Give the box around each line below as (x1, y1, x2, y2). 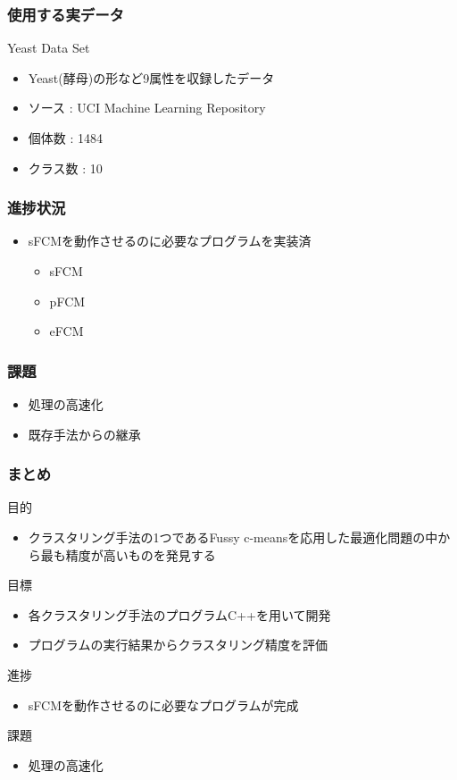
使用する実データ (7, 3, 124, 25)
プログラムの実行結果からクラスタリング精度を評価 (28, 635, 328, 654)
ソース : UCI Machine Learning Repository (28, 98, 266, 117)
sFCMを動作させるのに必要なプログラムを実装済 (28, 231, 312, 250)
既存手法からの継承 (28, 424, 141, 443)
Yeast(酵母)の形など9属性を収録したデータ (28, 68, 275, 87)
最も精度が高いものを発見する (40, 545, 216, 564)
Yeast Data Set (7, 38, 90, 57)
